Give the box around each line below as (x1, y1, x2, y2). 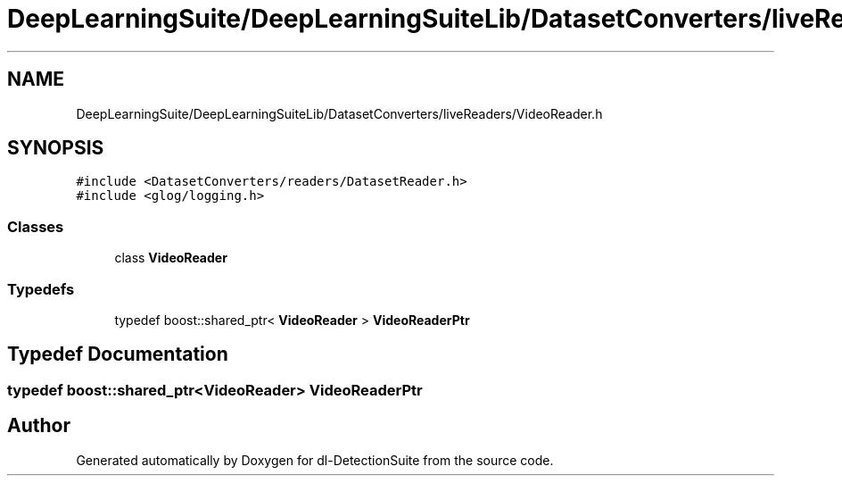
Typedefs (7, 279, 75, 298)
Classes (7, 217, 64, 236)
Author (7, 414, 70, 437)
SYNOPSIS (7, 137, 104, 160)
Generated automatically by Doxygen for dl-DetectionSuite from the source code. (76, 452, 554, 468)
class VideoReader (114, 250, 227, 266)
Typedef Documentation (7, 343, 228, 366)
